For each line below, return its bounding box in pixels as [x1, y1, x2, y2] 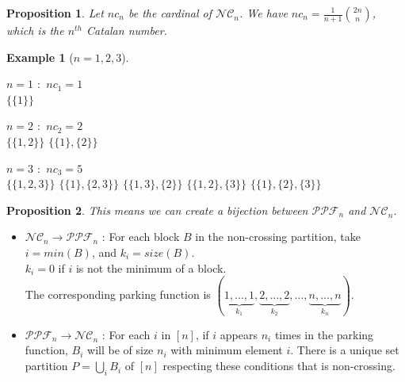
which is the [6, 22, 64, 38]
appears [220, 326, 258, 342]
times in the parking [274, 326, 374, 342]
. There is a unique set [290, 342, 399, 358]
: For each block [101, 228, 180, 245]
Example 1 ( [6, 48, 74, 65]
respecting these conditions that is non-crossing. [162, 357, 395, 374]
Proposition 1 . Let [6, 5, 104, 21]
